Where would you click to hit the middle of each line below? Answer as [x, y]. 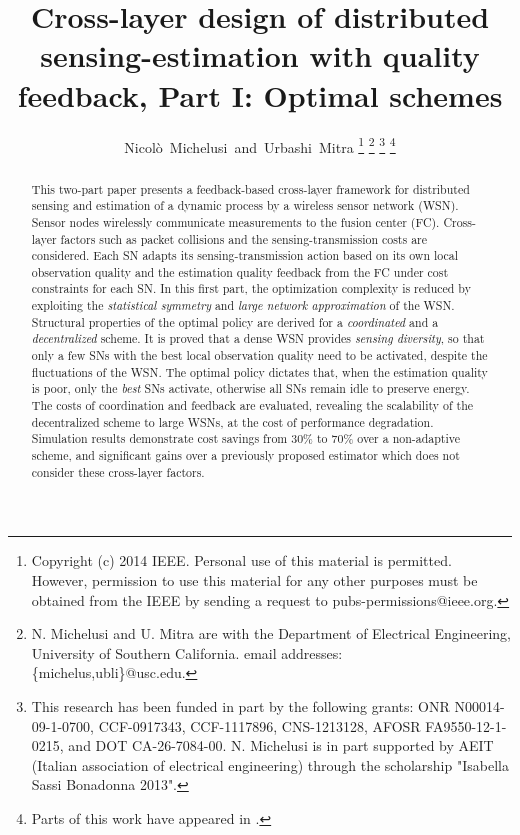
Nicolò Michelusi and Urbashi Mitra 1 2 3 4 [260, 145]
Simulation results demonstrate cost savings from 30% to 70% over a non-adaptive [246, 438]
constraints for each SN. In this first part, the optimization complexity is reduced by [251, 288]
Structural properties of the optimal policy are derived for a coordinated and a [235, 321]
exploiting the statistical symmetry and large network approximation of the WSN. [243, 305]
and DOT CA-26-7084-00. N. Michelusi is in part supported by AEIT [281, 745]
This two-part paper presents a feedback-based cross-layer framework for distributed [250, 188]
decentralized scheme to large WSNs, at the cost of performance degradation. [232, 421]
